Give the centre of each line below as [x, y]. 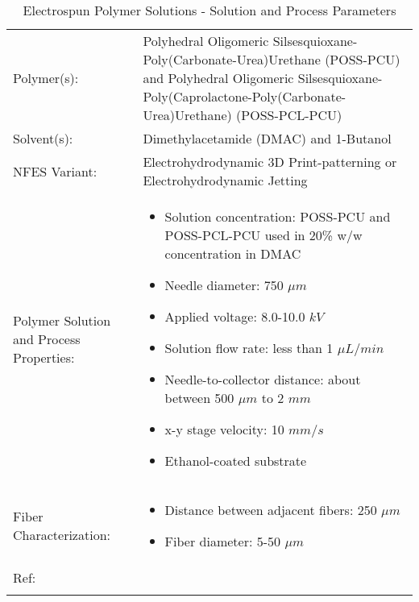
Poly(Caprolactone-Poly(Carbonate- [245, 96]
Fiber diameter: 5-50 [223, 541]
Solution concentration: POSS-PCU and [278, 216]
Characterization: [62, 535]
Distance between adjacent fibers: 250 [271, 510]
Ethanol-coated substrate [236, 461]
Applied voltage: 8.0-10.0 [235, 316]
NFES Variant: [55, 171]
